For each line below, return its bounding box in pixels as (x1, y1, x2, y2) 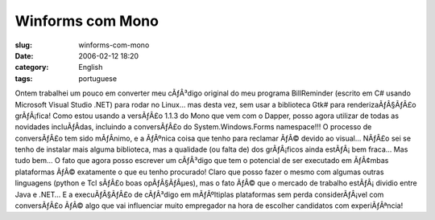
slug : (14, 40, 32, 50)
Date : (14, 51, 34, 60)
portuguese (78, 73, 117, 84)
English (78, 63, 103, 72)
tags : (14, 73, 33, 84)
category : (14, 63, 49, 72)
